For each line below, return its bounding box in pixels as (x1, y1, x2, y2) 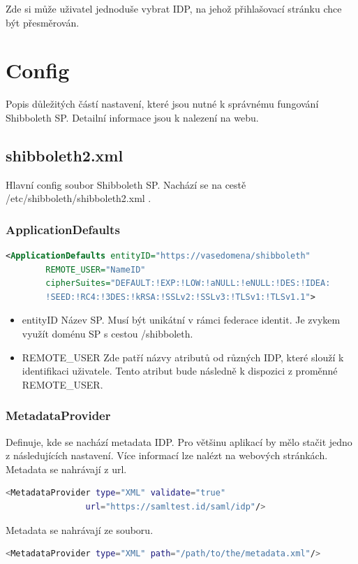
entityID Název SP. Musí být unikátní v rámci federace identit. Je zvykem (22, 312, 341, 327)
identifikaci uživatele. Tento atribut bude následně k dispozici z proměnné (22, 363, 338, 378)
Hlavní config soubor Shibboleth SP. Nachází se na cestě (6, 177, 246, 191)
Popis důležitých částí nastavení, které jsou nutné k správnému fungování (6, 96, 319, 111)
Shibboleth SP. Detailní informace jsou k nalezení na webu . (6, 110, 259, 124)
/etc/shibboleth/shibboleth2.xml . (6, 191, 151, 205)
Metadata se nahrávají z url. (6, 461, 127, 476)
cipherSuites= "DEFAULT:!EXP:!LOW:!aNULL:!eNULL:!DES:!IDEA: (45, 278, 331, 289)
